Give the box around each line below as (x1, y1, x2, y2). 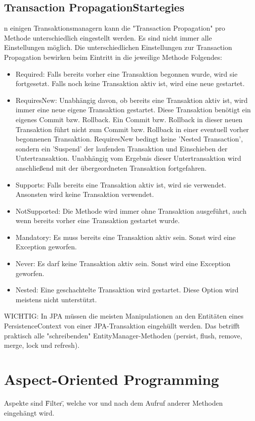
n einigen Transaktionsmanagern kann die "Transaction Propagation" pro (4, 23, 225, 33)
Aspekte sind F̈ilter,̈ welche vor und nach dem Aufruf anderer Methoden (4, 397, 223, 408)
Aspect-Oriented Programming (4, 369, 219, 389)
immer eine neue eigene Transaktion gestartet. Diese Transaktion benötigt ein (15, 104, 251, 115)
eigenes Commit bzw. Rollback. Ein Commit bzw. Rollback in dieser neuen (15, 114, 243, 124)
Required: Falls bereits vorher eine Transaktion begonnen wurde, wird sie (15, 68, 238, 79)
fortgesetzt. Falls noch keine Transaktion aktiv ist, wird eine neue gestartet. (15, 78, 245, 89)
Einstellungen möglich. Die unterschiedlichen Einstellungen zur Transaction (4, 42, 232, 52)
